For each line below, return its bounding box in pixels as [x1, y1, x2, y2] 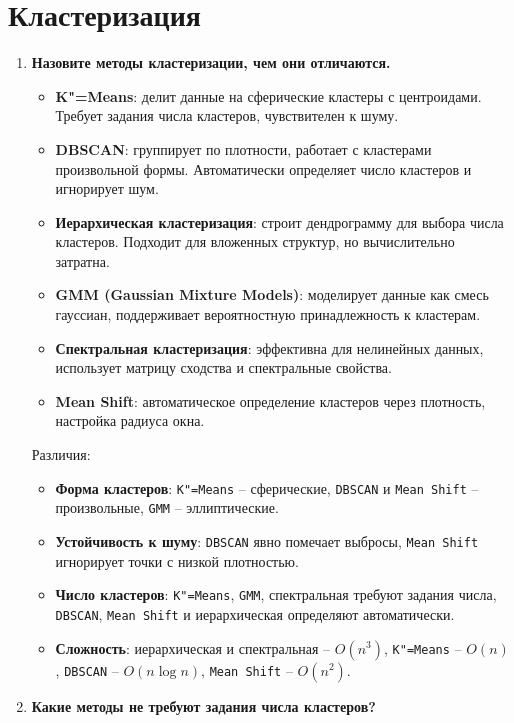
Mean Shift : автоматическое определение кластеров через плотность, [55, 390, 486, 411]
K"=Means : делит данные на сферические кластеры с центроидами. [55, 85, 482, 106]
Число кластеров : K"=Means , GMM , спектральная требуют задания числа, [55, 584, 497, 605]
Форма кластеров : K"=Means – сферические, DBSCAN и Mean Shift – [55, 477, 479, 498]
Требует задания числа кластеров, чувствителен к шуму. [55, 105, 399, 126]
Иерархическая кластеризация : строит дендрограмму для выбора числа [55, 211, 504, 232]
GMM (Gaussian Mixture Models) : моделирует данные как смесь [55, 284, 489, 305]
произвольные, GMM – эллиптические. [55, 497, 279, 518]
